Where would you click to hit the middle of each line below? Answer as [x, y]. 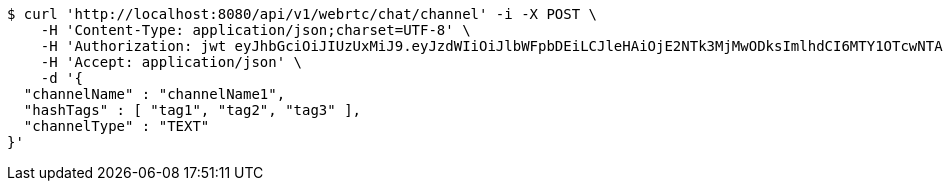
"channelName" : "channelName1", [154, 94]
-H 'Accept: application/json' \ [171, 62]
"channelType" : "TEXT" [116, 126]
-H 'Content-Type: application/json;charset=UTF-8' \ [255, 30]
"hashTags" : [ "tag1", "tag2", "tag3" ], [192, 110]
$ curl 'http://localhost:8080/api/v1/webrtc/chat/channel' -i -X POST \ [302, 14]
